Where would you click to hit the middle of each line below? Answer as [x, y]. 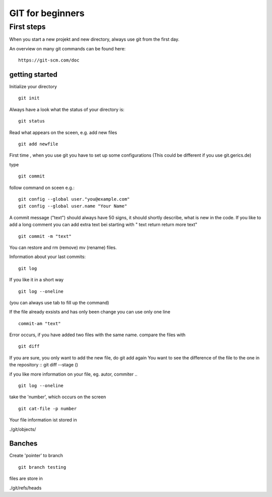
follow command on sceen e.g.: [42, 188]
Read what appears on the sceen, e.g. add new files [63, 132]
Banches [23, 444]
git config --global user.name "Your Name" [73, 206]
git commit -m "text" [45, 236]
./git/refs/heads [25, 488]
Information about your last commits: [47, 257]
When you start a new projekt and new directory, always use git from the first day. [94, 39]
